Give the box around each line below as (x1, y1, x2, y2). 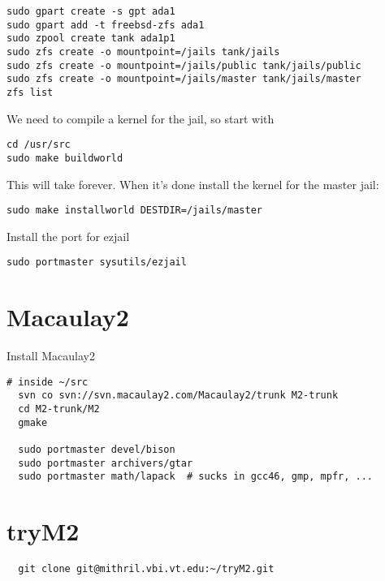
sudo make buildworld (6, 152, 123, 164)
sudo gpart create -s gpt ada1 (6, 6, 175, 17)
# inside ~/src (6, 376, 89, 388)
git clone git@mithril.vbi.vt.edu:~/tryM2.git (18, 563, 275, 575)
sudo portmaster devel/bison (18, 444, 175, 455)
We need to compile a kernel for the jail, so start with (6, 110, 275, 127)
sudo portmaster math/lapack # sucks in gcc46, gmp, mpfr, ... (18, 471, 374, 483)
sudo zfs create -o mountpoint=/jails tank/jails (6, 45, 280, 58)
